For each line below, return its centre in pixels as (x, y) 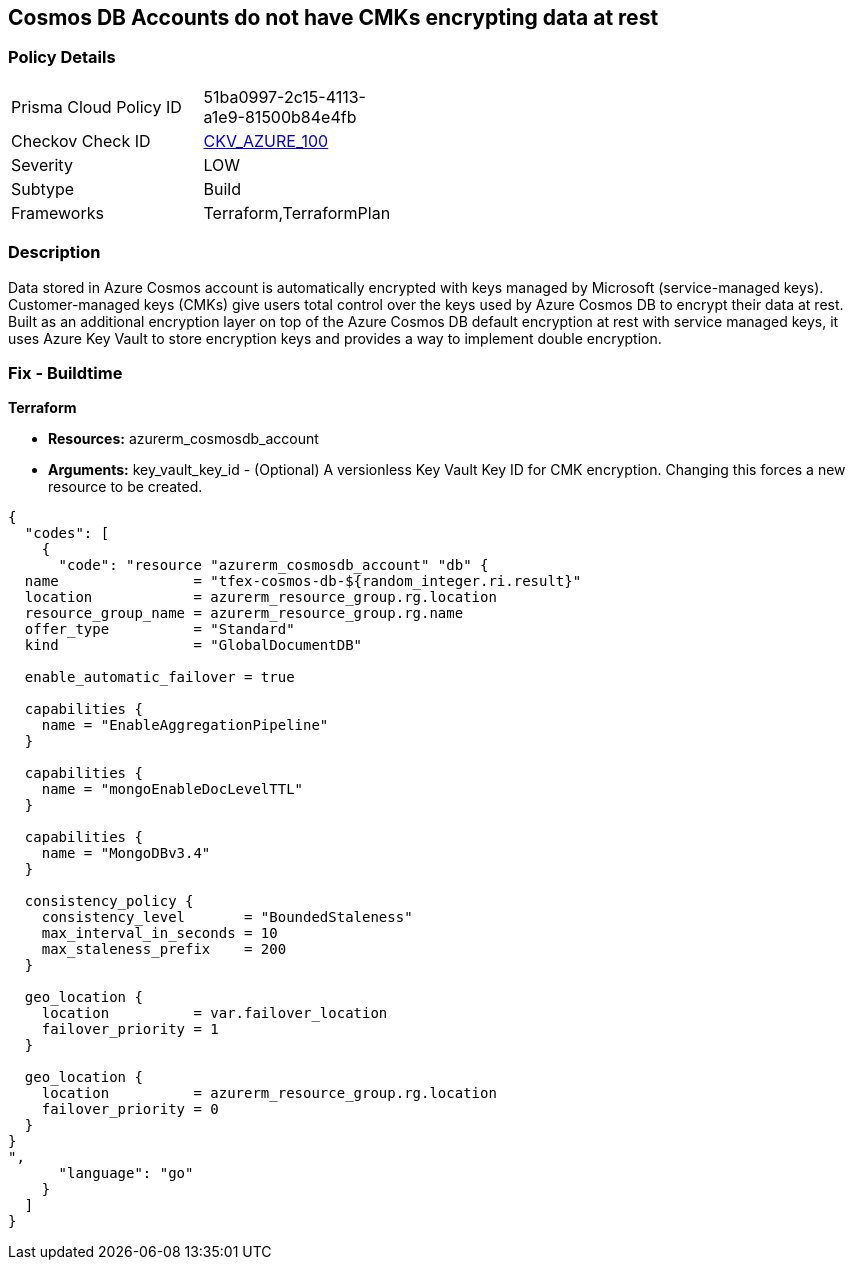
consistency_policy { (109, 901)
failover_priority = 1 (130, 1029)
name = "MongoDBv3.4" (126, 853)
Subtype (43, 188)
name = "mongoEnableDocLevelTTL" (172, 789)
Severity (42, 164)
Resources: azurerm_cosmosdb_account (183, 439)
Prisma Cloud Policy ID (96, 106)
